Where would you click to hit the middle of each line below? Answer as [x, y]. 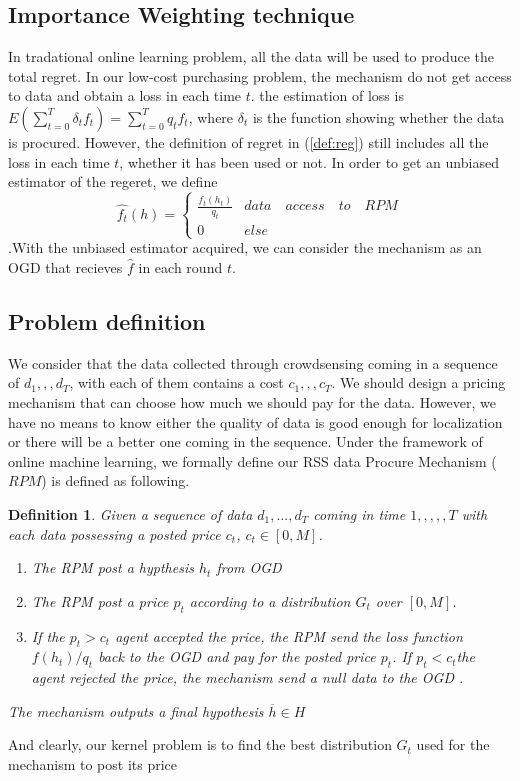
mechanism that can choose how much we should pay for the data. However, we [252, 402]
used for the [453, 744]
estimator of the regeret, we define [113, 181]
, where [211, 116]
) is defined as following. [115, 480]
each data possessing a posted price [114, 533]
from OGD [249, 567]
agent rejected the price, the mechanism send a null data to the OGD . [247, 677]
